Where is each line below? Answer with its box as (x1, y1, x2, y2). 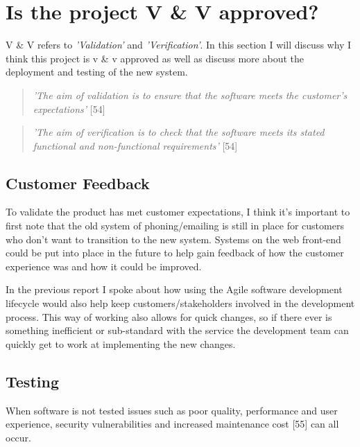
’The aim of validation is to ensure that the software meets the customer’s (33, 87, 348, 102)
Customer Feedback (6, 172, 150, 193)
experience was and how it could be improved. (6, 258, 202, 273)
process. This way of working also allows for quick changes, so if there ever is (6, 309, 332, 324)
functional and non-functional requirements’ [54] (33, 138, 238, 152)
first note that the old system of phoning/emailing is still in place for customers (6, 218, 344, 233)
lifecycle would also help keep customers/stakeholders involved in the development (6, 296, 355, 310)
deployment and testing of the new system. (6, 64, 188, 79)
